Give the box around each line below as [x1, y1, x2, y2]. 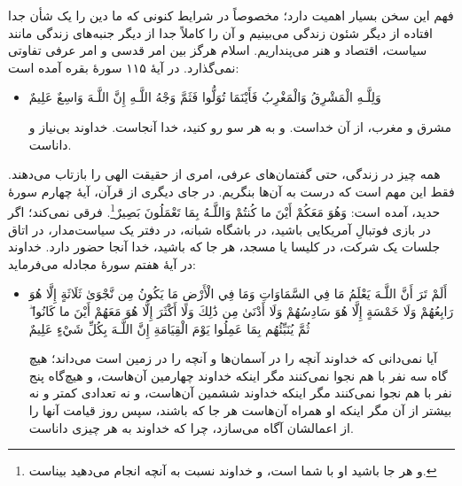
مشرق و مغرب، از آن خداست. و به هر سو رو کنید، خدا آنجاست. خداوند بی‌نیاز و [28, 117, 451, 135]
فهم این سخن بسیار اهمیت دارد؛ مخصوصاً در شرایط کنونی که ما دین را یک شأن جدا [8, 6, 454, 24]
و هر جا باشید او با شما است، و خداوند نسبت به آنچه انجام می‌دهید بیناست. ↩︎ [28, 461, 437, 480]
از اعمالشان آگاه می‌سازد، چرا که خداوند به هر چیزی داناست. [28, 418, 354, 436]
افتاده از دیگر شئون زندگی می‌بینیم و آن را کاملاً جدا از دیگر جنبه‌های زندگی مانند [8, 23, 433, 42]
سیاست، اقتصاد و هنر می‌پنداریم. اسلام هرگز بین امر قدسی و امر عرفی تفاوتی [8, 41, 427, 59]
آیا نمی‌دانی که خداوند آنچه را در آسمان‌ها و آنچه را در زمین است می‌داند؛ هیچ [28, 349, 437, 367]
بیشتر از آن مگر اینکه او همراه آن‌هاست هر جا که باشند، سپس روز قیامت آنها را [28, 400, 452, 419]
